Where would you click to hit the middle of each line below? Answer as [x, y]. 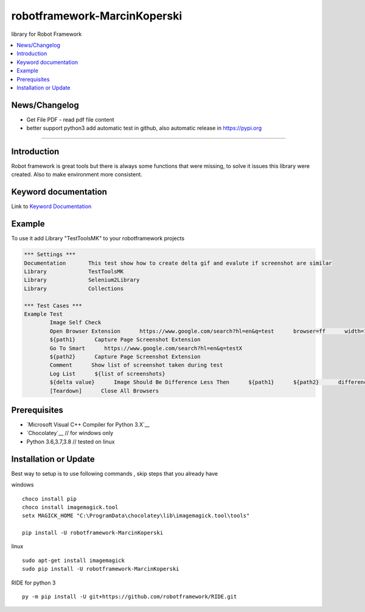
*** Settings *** [50, 255]
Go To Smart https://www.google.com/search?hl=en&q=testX [146, 348]
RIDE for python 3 [33, 582]
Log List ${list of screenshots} [107, 374]
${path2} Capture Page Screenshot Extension [125, 356]
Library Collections [74, 288]
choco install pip [50, 499]
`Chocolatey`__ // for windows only [70, 433]
